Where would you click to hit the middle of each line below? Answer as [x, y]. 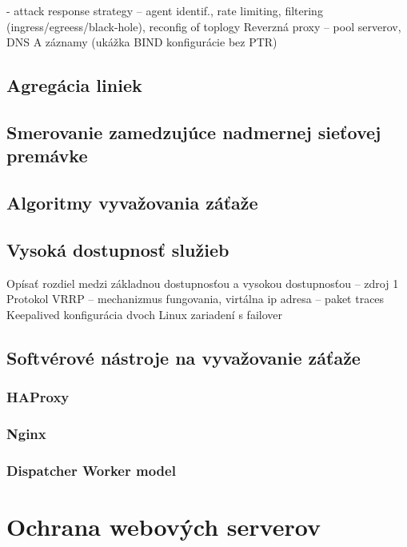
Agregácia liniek [74, 85]
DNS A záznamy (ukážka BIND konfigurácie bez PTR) [142, 42]
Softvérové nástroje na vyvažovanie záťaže [184, 357]
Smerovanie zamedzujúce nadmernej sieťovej [194, 132]
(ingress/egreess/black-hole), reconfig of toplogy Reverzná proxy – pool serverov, [204, 26]
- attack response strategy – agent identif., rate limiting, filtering [165, 10]
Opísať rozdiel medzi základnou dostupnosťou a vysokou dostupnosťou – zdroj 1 [203, 283]
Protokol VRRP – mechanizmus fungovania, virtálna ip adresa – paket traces [196, 299]
